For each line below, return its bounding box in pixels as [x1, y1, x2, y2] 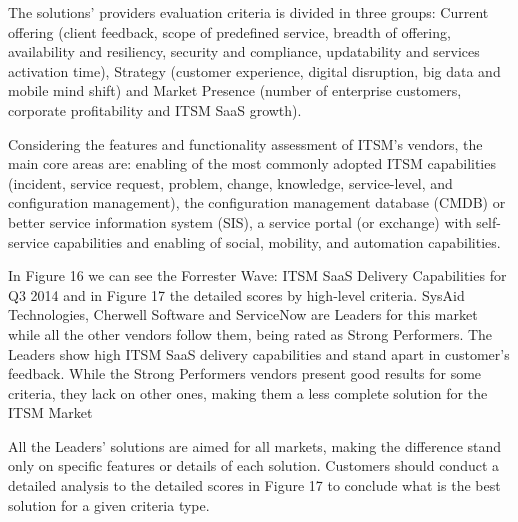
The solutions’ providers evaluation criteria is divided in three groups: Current [8, 2, 489, 22]
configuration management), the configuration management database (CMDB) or [8, 192, 506, 213]
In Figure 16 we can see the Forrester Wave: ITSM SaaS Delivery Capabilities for [8, 265, 507, 286]
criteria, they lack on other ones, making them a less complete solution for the [8, 382, 488, 403]
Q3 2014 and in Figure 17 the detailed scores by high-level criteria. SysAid [8, 284, 465, 305]
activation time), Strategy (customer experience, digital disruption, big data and [8, 60, 501, 81]
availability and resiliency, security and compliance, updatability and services [8, 41, 480, 62]
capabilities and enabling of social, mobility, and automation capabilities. [53, 231, 501, 252]
